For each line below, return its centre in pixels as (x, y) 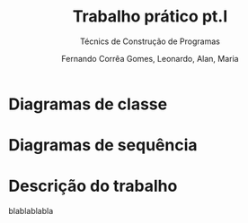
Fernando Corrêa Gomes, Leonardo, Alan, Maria (150, 58)
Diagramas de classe (88, 104)
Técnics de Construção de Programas (150, 41)
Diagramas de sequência (103, 146)
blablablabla (31, 211)
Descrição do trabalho (93, 186)
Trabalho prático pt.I (150, 17)
